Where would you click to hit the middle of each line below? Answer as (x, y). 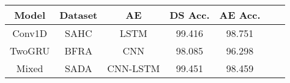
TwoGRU (30, 51)
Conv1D (30, 33)
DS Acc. (190, 15)
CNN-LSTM (134, 68)
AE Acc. (240, 15)
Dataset (79, 15)
